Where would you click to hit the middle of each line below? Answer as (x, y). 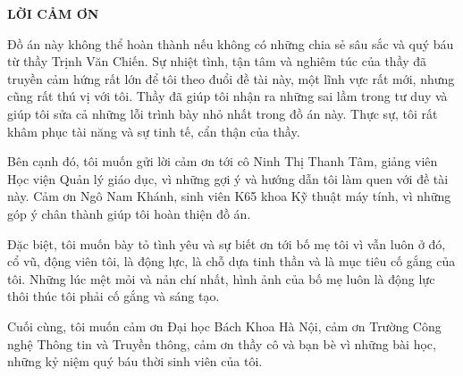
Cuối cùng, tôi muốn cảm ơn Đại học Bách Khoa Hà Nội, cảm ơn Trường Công (224, 326)
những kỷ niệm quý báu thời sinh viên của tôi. (135, 361)
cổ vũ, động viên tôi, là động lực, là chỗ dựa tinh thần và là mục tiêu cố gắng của (231, 261)
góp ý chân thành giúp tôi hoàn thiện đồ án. (129, 213)
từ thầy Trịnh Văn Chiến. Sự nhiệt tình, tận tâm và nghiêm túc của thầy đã (217, 61)
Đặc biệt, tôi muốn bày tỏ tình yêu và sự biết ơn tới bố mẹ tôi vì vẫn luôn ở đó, (227, 243)
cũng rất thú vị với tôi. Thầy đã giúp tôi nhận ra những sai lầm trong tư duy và (227, 96)
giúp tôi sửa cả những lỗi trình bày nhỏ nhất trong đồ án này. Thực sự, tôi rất (223, 113)
